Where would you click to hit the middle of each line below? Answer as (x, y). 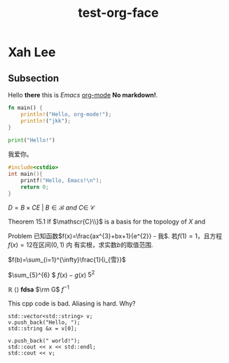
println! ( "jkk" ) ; (46, 121)
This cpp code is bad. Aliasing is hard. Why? (72, 303)
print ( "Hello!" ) (32, 140)
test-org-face (118, 13)
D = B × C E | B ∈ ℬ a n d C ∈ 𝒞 (51, 207)
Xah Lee (32, 52)
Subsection (34, 78)
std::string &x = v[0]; (43, 329)
